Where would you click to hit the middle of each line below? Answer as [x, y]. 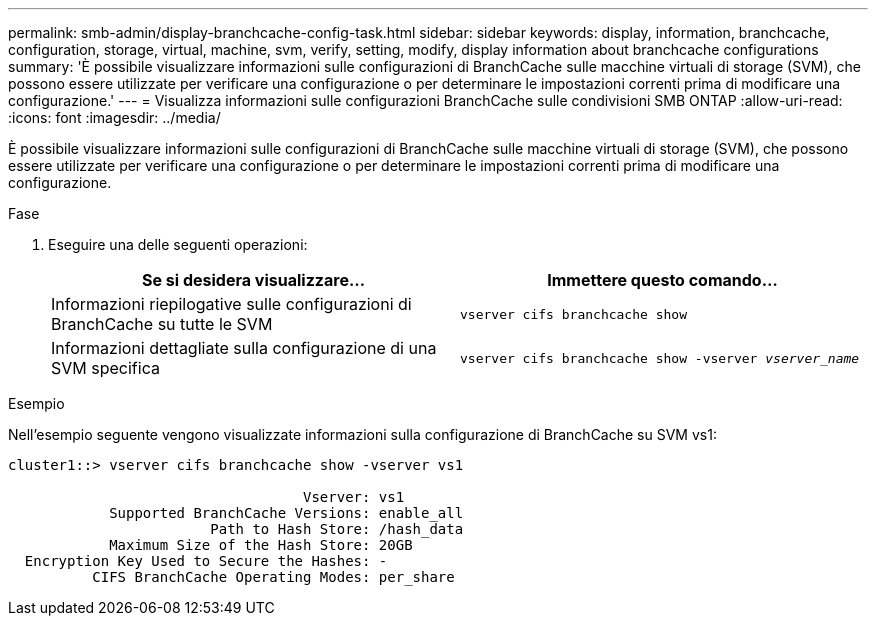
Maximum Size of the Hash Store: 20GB [261, 545]
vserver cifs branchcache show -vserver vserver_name [660, 358]
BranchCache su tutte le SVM [162, 324]
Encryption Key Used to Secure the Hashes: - [206, 561]
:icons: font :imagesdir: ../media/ [114, 117]
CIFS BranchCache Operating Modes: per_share [273, 577]
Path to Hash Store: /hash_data [337, 529]
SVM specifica [105, 368]
